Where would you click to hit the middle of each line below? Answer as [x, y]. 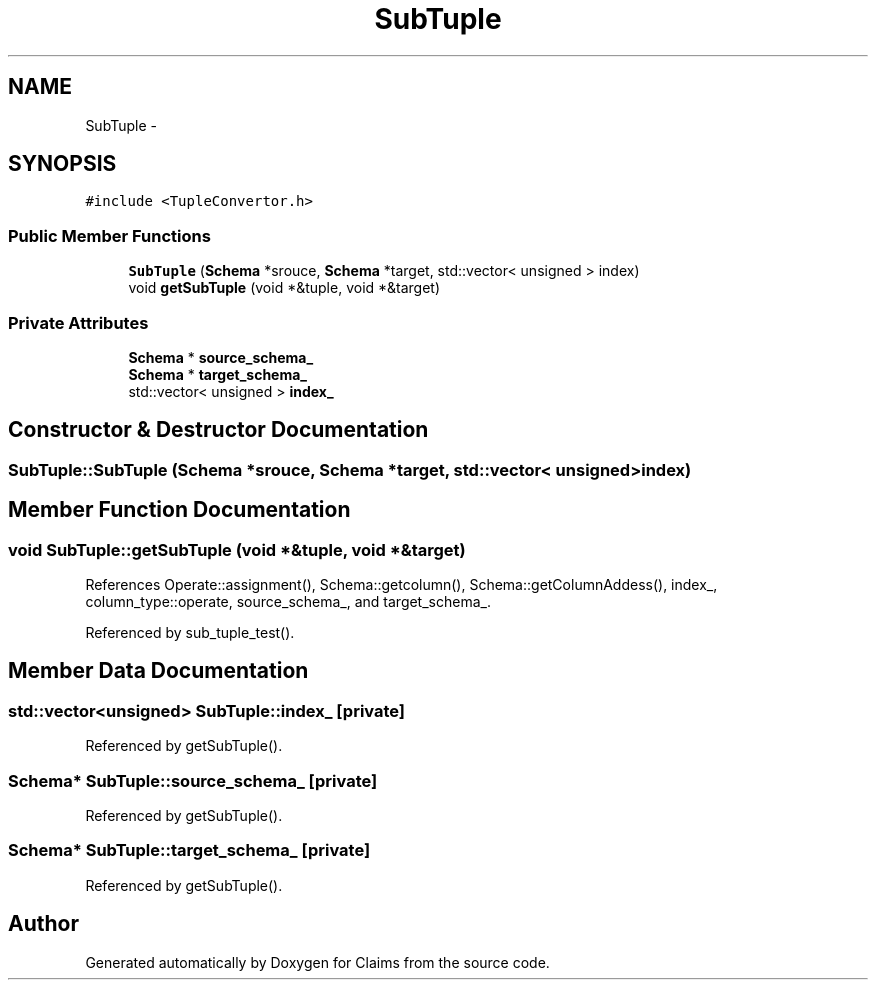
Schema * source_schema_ [221, 357]
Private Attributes [78, 322]
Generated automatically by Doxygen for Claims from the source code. [317, 962]
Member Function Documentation [179, 510]
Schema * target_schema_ [218, 374]
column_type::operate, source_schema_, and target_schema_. [288, 601]
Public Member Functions [109, 235]
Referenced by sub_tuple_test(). [190, 632]
